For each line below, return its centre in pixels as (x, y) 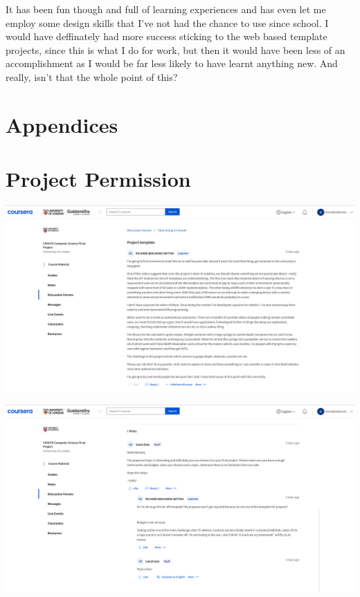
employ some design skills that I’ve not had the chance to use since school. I (167, 22)
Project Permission (98, 179)
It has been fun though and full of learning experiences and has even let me (166, 9)
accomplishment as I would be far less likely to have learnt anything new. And (172, 63)
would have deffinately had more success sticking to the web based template (166, 36)
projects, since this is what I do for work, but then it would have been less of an (175, 49)
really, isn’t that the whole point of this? (92, 76)
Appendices (62, 124)
